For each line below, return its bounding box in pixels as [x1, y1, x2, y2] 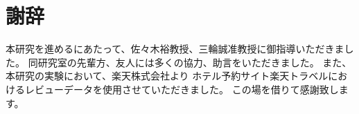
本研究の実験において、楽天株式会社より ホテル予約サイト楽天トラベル [6, 68, 329, 83]
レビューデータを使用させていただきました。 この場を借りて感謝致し [24, 82, 339, 96]
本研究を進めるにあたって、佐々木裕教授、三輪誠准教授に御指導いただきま [6, 41, 344, 56]
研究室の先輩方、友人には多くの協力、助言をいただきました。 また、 [37, 55, 352, 69]
